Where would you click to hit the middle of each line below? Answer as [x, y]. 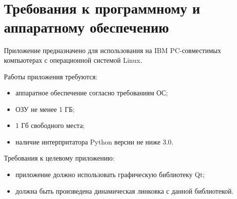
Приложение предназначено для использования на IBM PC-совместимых [113, 50]
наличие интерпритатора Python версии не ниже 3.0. [94, 141]
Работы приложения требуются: [51, 76]
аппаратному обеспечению [87, 27]
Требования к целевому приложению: [59, 158]
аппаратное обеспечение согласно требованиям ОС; [92, 93]
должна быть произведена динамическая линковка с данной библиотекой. [124, 190]
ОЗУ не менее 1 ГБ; [45, 109]
